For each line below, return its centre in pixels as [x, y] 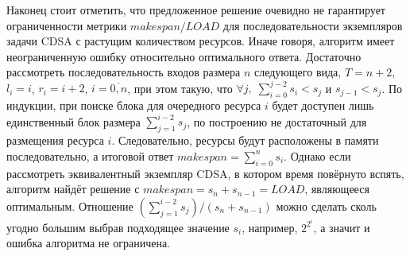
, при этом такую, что [180, 88]
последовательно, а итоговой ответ [90, 155]
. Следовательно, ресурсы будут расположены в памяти [245, 140]
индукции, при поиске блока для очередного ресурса [134, 105]
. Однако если [317, 155]
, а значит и [342, 227]
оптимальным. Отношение [70, 206]
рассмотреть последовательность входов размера [124, 72]
